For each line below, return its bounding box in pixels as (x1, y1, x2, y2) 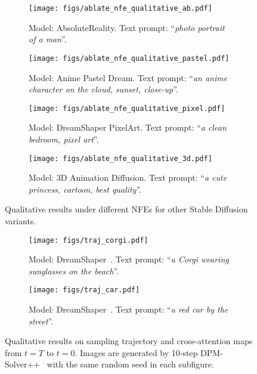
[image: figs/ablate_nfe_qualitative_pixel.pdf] (29, 104, 225, 113)
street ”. (29, 314, 53, 327)
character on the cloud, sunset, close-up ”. (29, 83, 178, 95)
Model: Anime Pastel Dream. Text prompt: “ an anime (29, 71, 228, 84)
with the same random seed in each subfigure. (47, 358, 214, 370)
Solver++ (5, 358, 41, 370)
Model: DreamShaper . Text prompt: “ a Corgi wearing (29, 253, 229, 265)
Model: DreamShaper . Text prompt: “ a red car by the (29, 303, 228, 316)
